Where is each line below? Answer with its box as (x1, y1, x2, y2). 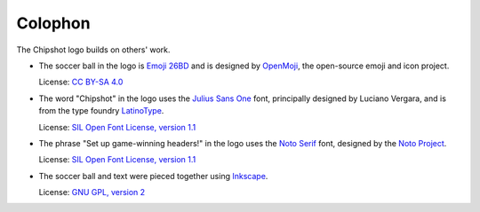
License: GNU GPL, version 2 (38, 187, 146, 198)
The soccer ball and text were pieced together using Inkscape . (38, 170, 268, 181)
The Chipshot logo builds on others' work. (16, 44, 171, 55)
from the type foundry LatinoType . (38, 106, 164, 116)
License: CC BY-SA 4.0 (38, 76, 124, 88)
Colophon (16, 13, 91, 33)
